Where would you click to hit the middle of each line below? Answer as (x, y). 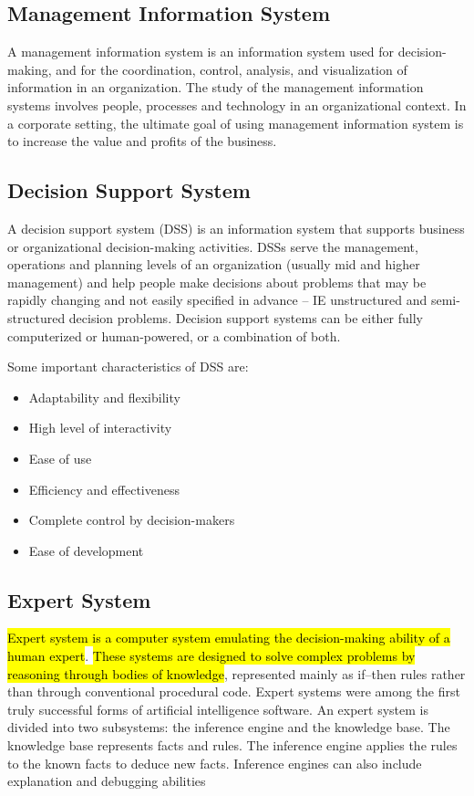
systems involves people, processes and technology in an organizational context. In (237, 105)
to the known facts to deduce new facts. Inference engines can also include (215, 763)
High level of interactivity (100, 428)
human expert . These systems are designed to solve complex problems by (211, 656)
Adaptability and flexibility (104, 397)
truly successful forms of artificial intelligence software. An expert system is (218, 709)
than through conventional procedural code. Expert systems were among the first (234, 691)
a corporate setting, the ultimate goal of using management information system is (236, 123)
